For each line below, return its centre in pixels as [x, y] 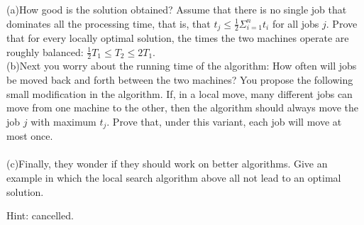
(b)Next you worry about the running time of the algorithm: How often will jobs [182, 66]
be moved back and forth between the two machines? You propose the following [180, 80]
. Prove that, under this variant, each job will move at [224, 121]
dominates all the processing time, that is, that [109, 23]
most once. [30, 136]
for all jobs [296, 23]
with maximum [64, 121]
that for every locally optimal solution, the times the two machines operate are [178, 38]
